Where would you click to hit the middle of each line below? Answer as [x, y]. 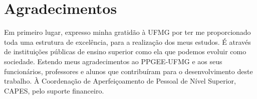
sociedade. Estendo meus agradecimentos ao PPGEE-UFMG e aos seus [113, 61]
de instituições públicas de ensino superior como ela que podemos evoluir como [125, 51]
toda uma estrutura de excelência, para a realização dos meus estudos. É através [127, 42]
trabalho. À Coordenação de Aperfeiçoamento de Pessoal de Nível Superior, [120, 81]
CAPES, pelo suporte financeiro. [54, 90]
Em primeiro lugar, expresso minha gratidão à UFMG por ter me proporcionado [127, 32]
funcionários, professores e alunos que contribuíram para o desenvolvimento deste [128, 71]
